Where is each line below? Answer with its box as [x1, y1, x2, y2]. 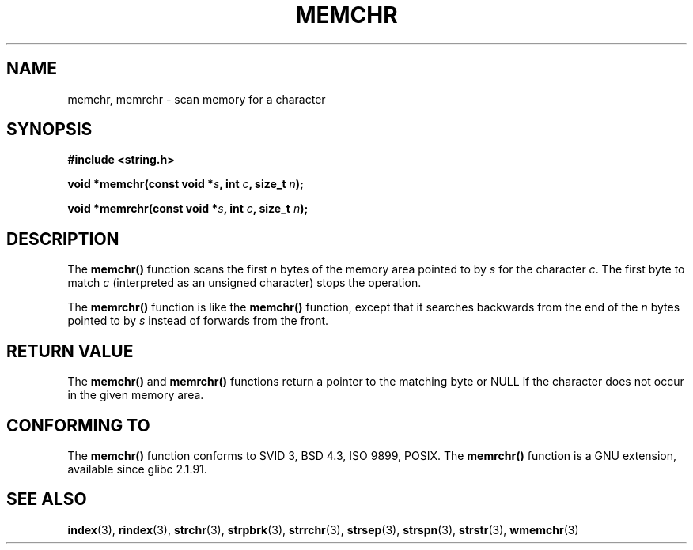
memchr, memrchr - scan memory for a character [67, 92, 326, 106]
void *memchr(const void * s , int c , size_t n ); [67, 177, 304, 191]
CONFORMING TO [6, 415, 150, 435]
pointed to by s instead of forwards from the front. [67, 314, 329, 328]
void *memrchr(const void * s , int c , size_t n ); [67, 202, 309, 216]
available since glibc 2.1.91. [67, 461, 207, 476]
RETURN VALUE [6, 341, 134, 361]
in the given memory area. [67, 388, 204, 402]
